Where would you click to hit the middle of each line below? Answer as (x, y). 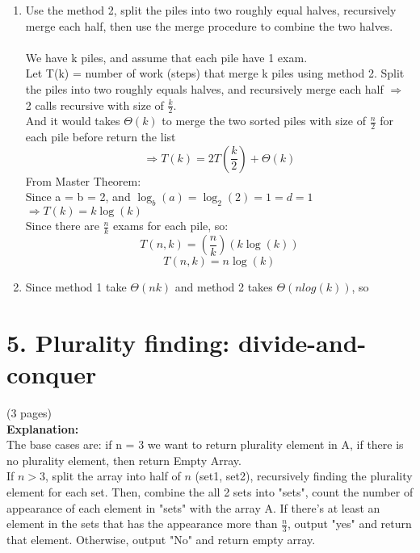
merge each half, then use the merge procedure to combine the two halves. (209, 25)
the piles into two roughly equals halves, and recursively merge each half (204, 88)
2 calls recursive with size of (94, 105)
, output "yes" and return (350, 524)
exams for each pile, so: (171, 226)
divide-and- (302, 342)
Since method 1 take (76, 287)
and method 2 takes (224, 287)
